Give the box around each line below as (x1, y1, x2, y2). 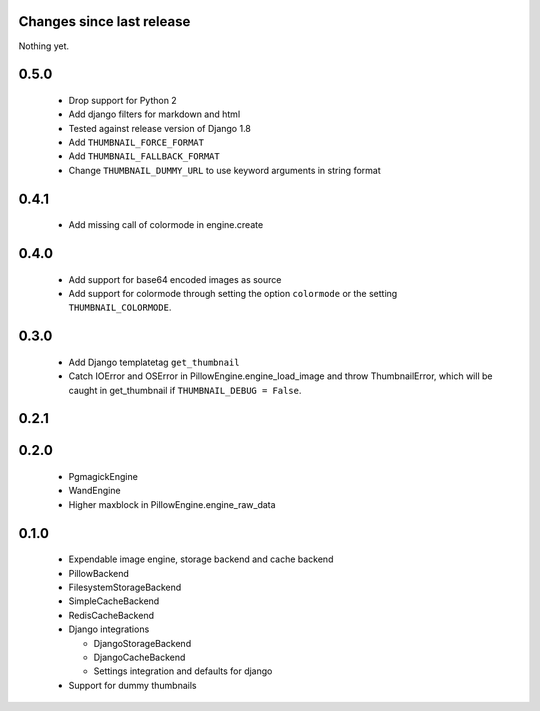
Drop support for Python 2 (68, 94, 177, 106)
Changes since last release (18, 13, 191, 30)
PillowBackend (68, 567, 130, 579)
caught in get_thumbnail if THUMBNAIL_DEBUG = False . (68, 384, 302, 396)
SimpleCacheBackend (68, 595, 160, 607)
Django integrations (68, 623, 150, 635)
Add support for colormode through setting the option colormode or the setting (68, 288, 398, 300)
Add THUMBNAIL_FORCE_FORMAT (68, 136, 205, 149)
